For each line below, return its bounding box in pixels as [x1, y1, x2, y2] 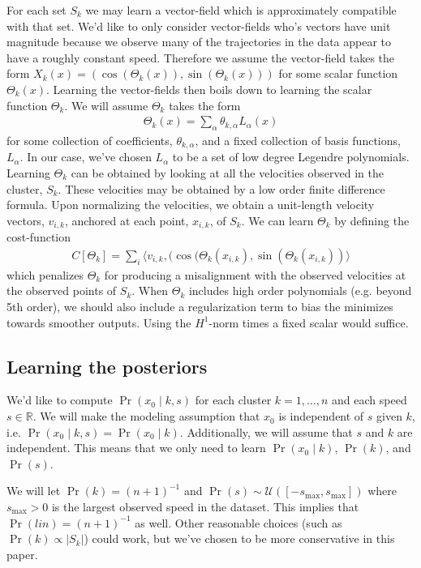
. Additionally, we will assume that [179, 423, 353, 440]
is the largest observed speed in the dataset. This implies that [51, 498, 359, 515]
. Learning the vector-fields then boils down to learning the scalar [46, 80, 372, 97]
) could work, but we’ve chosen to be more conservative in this [84, 530, 395, 547]
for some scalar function [278, 65, 398, 82]
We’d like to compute [6, 391, 113, 408]
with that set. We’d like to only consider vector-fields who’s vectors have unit [6, 17, 391, 34]
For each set [6, 2, 67, 18]
